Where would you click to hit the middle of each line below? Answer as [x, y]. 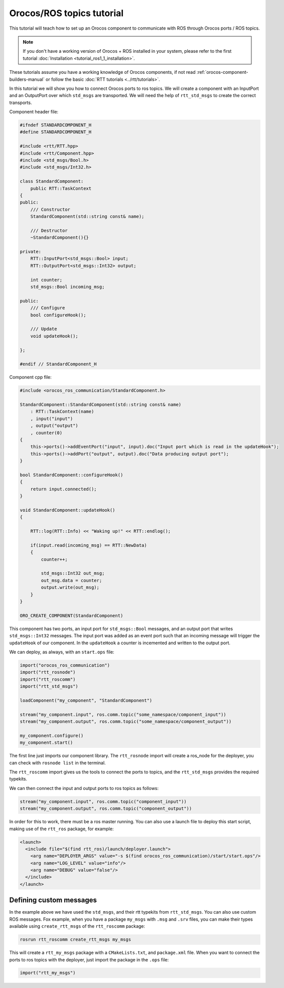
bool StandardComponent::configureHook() [72, 475]
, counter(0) [46, 433]
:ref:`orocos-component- [222, 72]
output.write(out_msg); [70, 587]
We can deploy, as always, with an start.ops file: [62, 652]
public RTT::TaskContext [61, 188]
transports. [21, 103]
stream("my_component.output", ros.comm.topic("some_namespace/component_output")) [126, 722]
